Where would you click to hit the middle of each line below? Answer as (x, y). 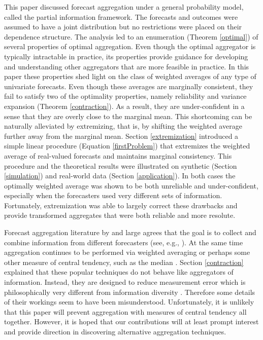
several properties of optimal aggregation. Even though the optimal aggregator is (130, 46)
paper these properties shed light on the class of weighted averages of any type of (130, 76)
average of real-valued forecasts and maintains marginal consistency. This (118, 155)
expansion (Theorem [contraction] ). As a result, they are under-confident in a (124, 106)
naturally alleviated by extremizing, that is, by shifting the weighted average (123, 126)
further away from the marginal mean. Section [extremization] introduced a (121, 136)
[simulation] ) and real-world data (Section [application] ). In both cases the (120, 176)
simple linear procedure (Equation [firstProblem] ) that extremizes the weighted (127, 146)
